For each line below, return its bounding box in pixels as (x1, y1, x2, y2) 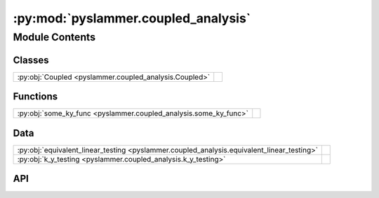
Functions (13, 91, 58, 103)
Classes (13, 54, 49, 66)
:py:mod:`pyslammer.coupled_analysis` (13, 10, 251, 26)
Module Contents (13, 31, 96, 43)
